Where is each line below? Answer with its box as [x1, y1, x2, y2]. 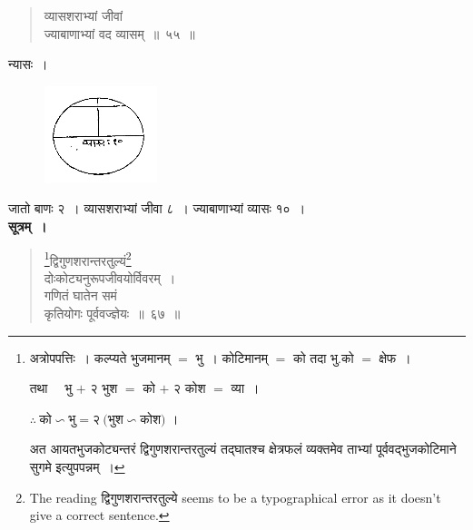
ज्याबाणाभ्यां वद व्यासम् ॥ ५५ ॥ [44, 24, 195, 43]
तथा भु [29, 378, 73, 397]
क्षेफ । [379, 348, 411, 367]
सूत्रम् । [8, 216, 47, 235]
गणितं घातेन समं [44, 286, 117, 305]
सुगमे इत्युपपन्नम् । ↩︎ [29, 456, 125, 476]
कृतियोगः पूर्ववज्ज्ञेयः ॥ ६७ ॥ [44, 304, 181, 322]
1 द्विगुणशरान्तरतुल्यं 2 [44, 248, 132, 270]
